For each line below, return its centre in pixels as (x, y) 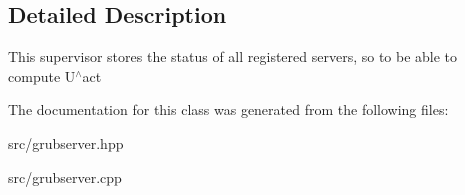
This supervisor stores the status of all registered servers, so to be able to (233, 56)
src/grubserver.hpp (66, 142)
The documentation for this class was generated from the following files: (228, 109)
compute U (42, 75)
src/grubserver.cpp (65, 176)
